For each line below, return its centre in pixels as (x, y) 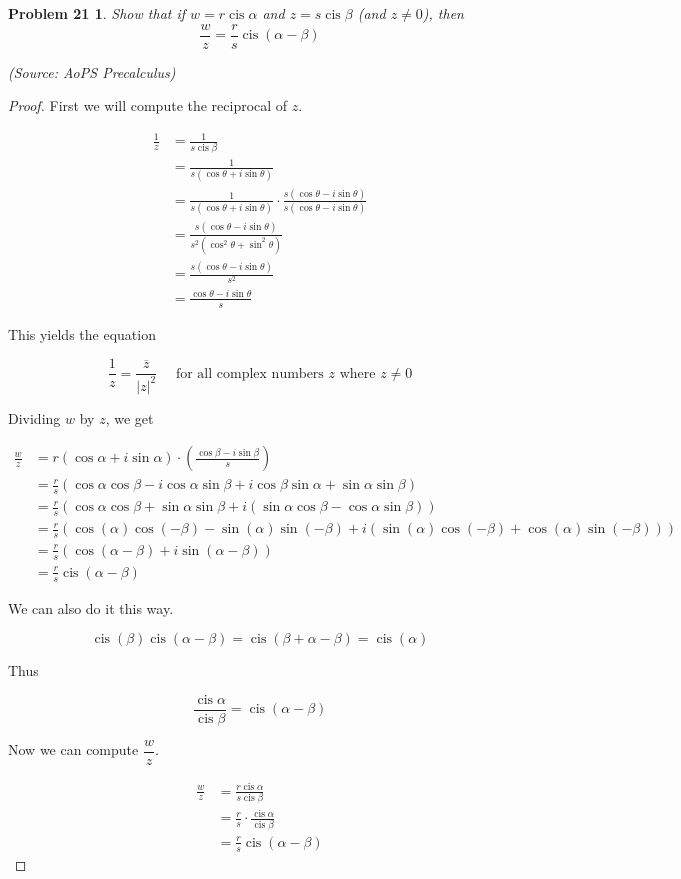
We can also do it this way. (91, 607)
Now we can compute (73, 749)
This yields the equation (82, 333)
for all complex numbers (249, 373)
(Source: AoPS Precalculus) (92, 71)
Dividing (34, 417)
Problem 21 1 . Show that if (97, 13)
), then (443, 13)
